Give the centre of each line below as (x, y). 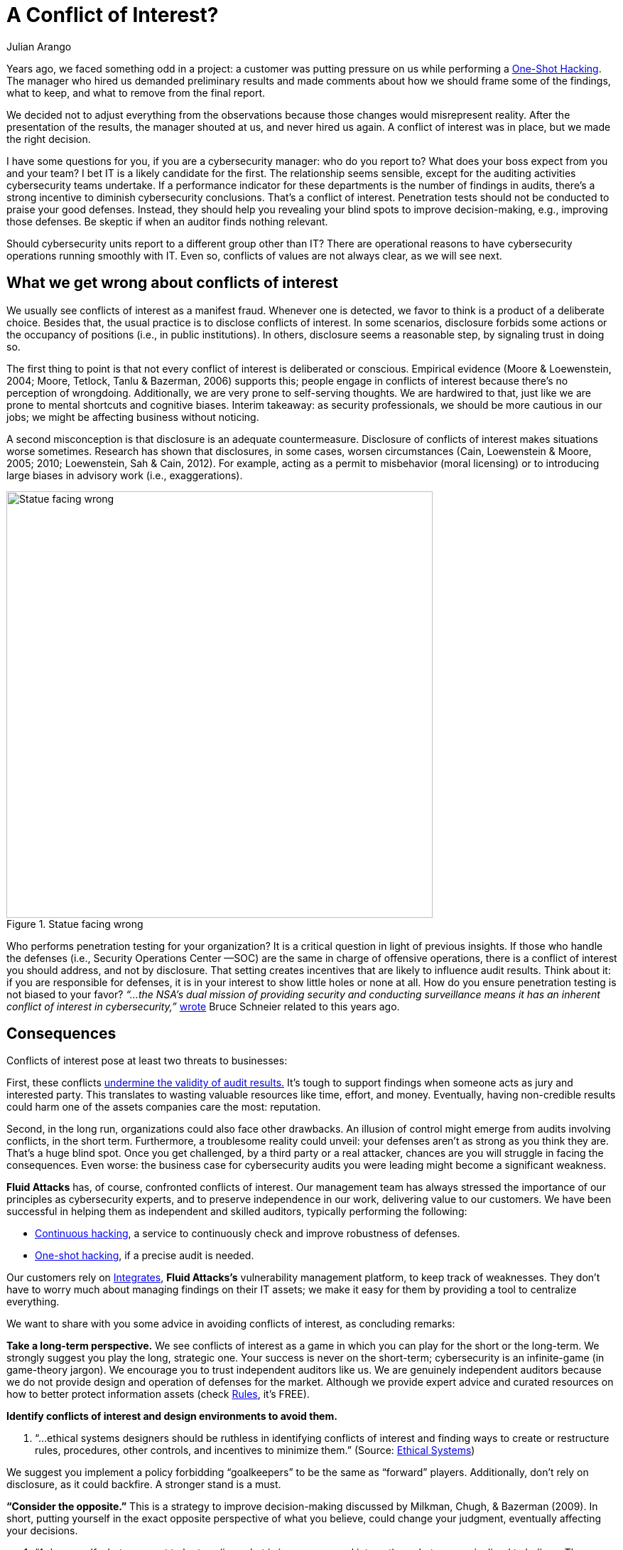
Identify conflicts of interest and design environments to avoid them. (172, 1416)
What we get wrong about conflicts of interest (172, 283)
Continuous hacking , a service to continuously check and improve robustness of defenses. (248, 1234)
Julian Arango (39, 46)
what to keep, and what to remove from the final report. (136, 92)
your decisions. (42, 1531)
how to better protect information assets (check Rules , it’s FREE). (158, 1394)
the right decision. (49, 139)
